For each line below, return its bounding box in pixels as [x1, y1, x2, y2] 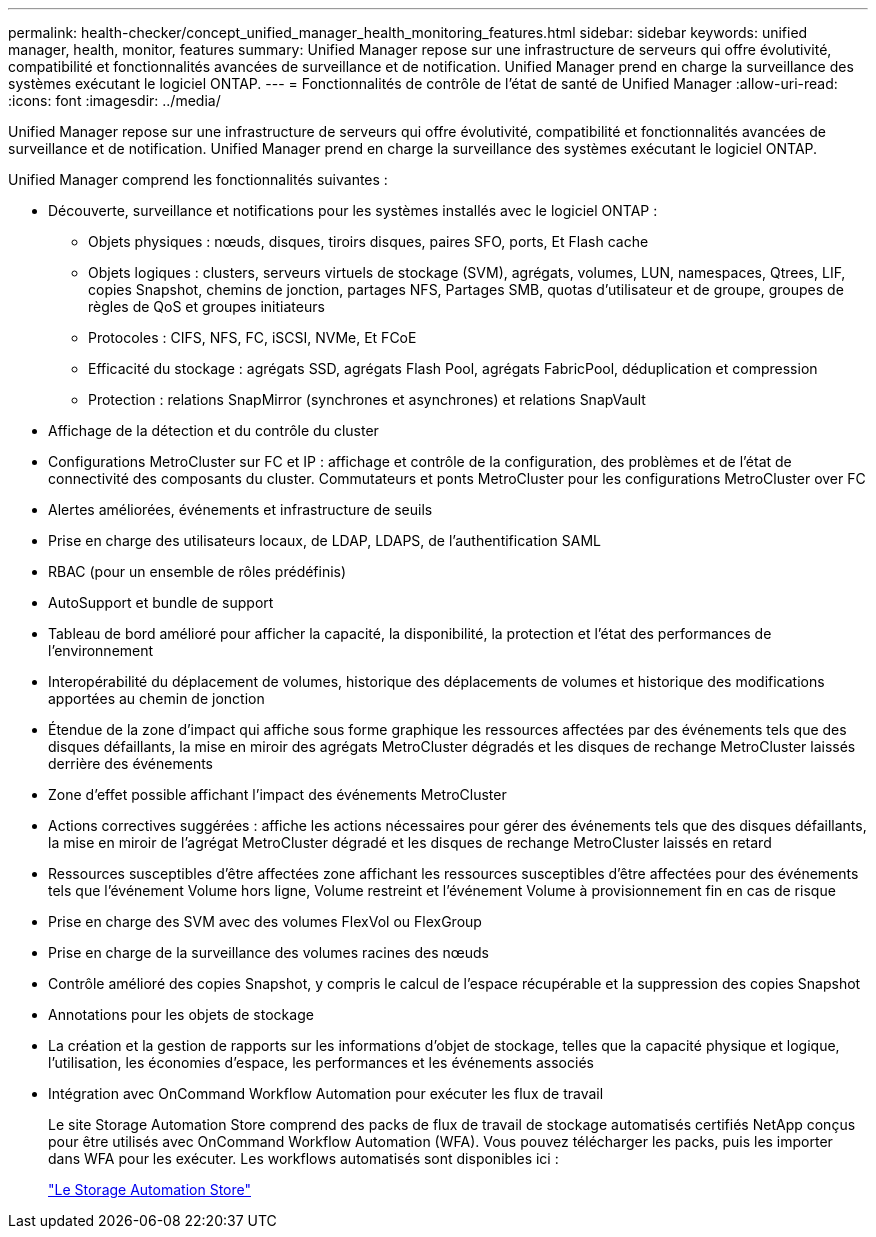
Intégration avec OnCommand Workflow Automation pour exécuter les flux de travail [48, 1085, 604, 1102]
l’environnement [48, 642, 154, 659]
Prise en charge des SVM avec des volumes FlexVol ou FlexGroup [48, 913, 482, 930]
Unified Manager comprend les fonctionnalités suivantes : [8, 171, 388, 188]
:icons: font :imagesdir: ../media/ [8, 92, 221, 109]
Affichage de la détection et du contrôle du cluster [48, 422, 379, 439]
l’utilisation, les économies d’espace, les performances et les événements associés [48, 1054, 594, 1071]
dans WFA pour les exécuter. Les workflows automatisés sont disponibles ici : [48, 1150, 559, 1167]
